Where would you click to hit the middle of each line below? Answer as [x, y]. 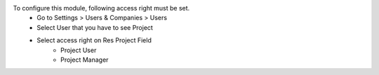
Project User [79, 50]
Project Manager [85, 60]
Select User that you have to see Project [95, 27]
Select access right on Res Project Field [94, 40]
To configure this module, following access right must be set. [101, 8]
